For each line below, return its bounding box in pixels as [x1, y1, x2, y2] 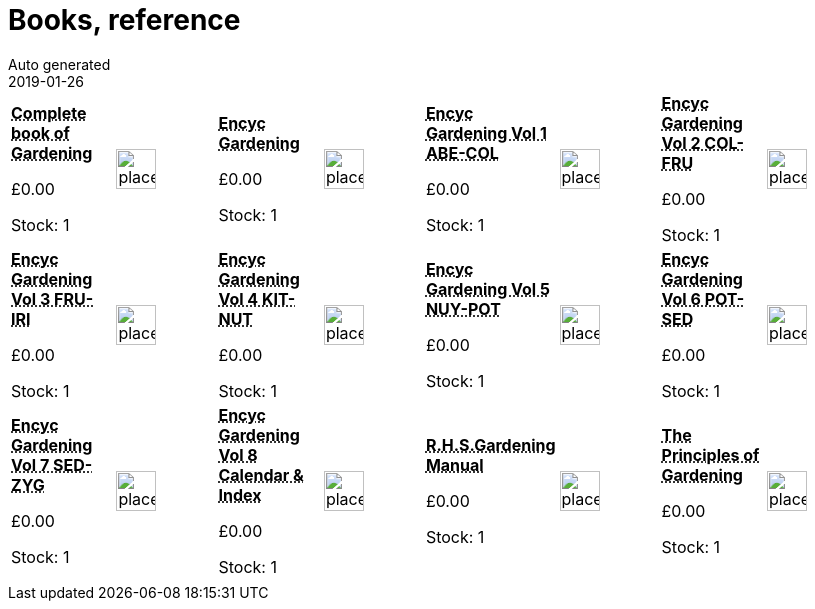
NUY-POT [425, 298, 501, 319]
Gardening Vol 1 [425, 122, 547, 143]
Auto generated [8, 55, 111, 73]
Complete [11, 102, 87, 123]
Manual [425, 454, 484, 475]
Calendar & [218, 464, 304, 485]
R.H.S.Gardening [425, 434, 556, 455]
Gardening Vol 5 [425, 278, 550, 299]
